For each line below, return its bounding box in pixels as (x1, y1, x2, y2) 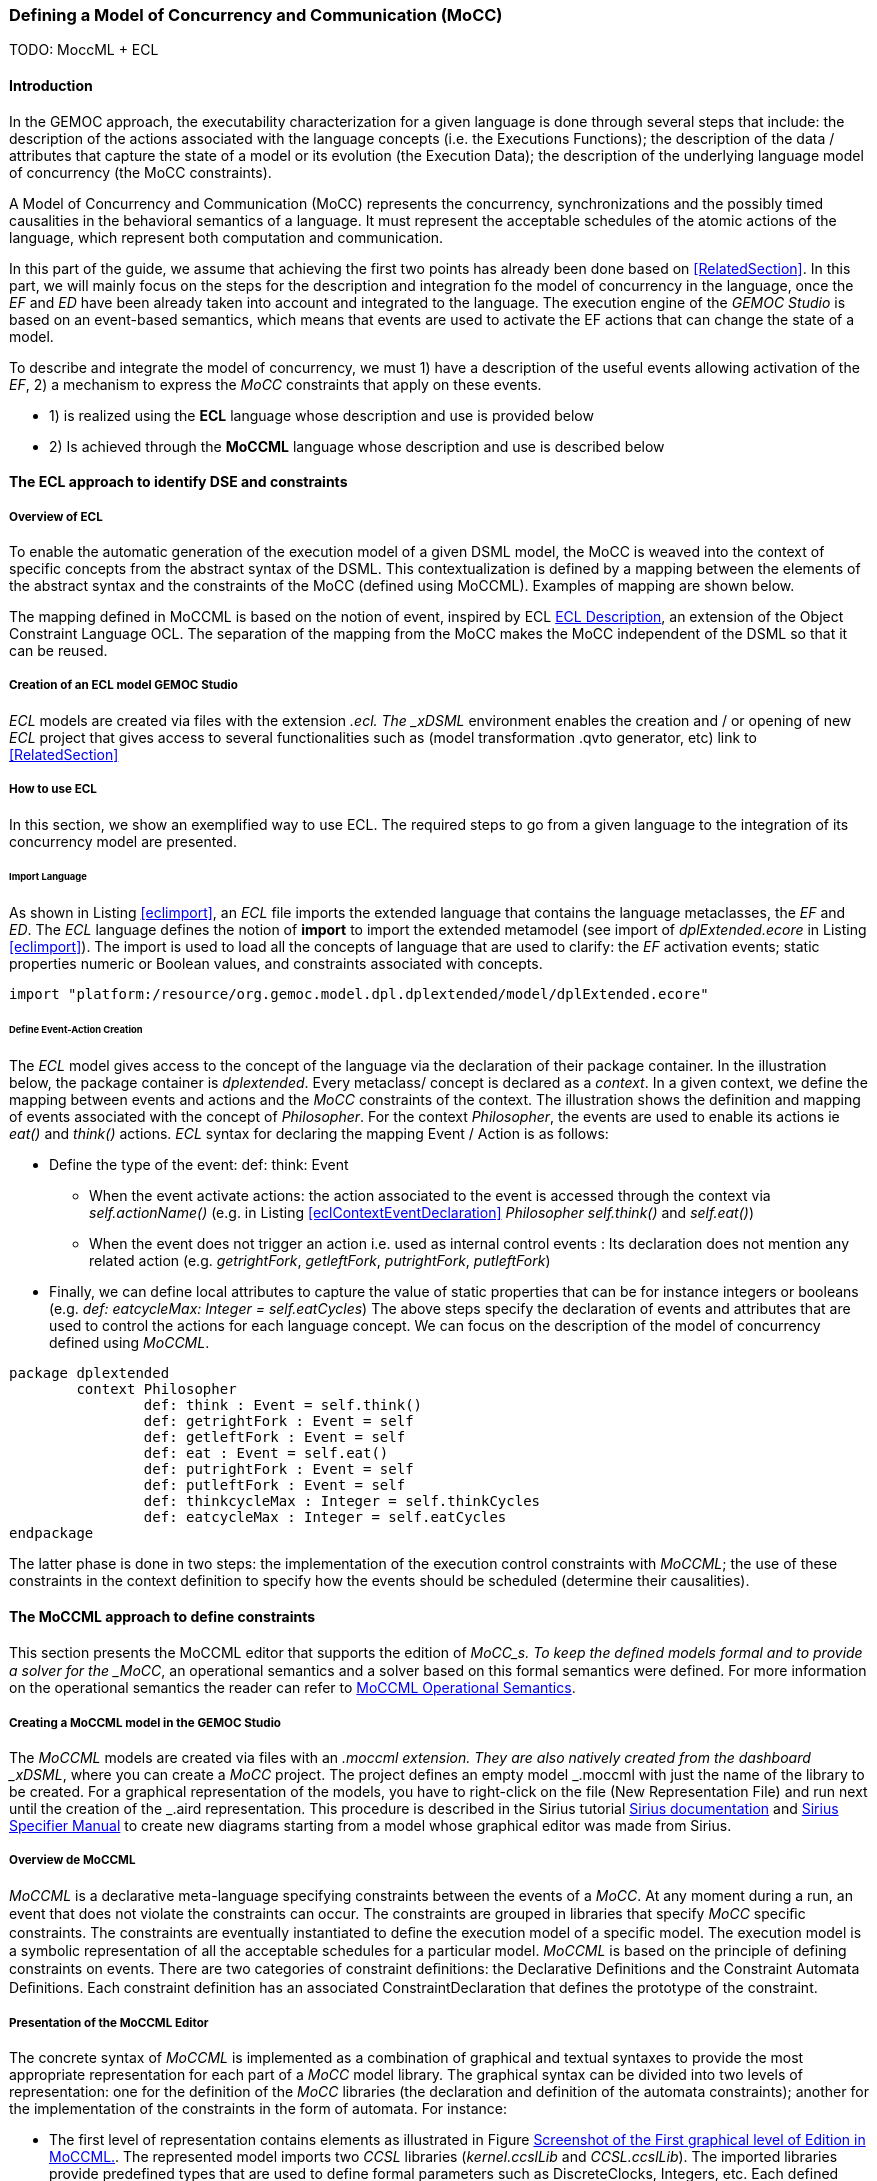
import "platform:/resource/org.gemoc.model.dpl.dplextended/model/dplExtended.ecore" (9, 986, 709, 1003)
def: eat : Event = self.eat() (143, 1444, 389, 1461)
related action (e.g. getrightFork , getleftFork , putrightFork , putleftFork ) (89, 1251, 551, 1269)
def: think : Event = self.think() (143, 1396, 423, 1413)
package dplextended (9, 1364, 170, 1381)
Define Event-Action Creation (9, 1024, 143, 1036)
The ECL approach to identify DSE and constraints (9, 473, 348, 491)
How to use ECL (9, 782, 97, 797)
